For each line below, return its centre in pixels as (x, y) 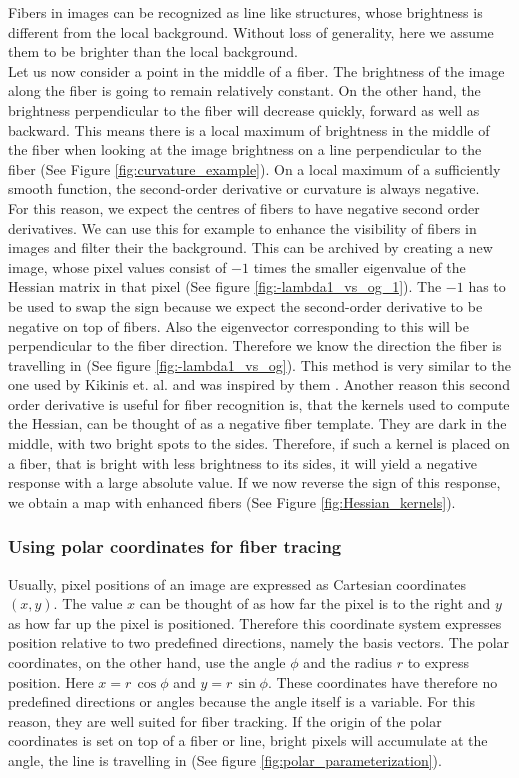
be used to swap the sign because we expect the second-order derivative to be (245, 305)
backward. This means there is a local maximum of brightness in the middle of (249, 129)
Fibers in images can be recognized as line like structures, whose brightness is (245, 12)
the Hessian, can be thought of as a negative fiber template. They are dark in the (257, 423)
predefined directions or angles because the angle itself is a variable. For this (242, 701)
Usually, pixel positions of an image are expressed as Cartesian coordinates (237, 583)
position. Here (51, 681)
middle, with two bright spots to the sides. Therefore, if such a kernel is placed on (259, 443)
